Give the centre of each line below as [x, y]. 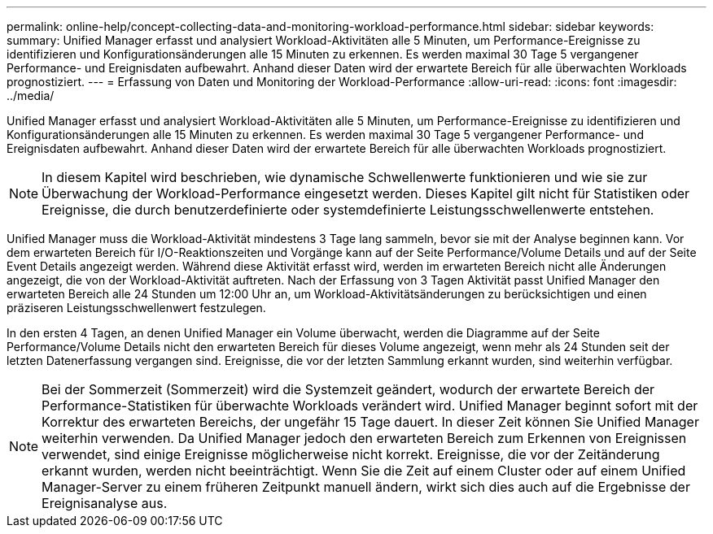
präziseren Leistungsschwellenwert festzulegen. [136, 308]
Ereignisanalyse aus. [105, 503]
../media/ [31, 96]
